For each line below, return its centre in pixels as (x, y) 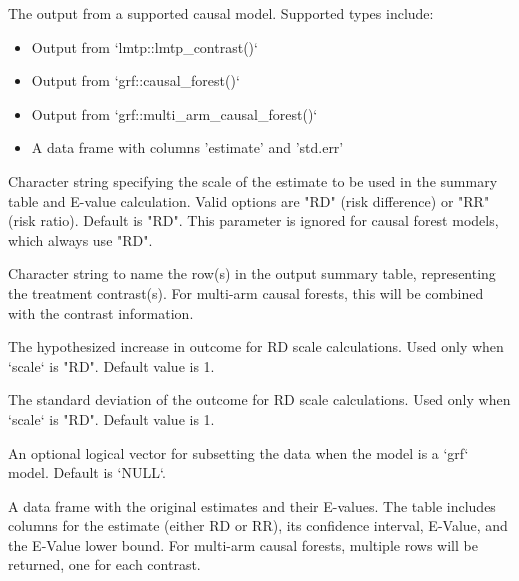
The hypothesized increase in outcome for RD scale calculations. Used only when (256, 346)
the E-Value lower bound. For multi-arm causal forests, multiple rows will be (243, 544)
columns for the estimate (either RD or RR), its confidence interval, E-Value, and (258, 525)
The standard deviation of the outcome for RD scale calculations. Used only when (259, 399)
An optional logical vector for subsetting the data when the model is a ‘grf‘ (238, 452)
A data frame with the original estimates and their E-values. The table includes (252, 505)
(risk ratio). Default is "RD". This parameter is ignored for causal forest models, (253, 220)
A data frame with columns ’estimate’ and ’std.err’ (187, 147)
